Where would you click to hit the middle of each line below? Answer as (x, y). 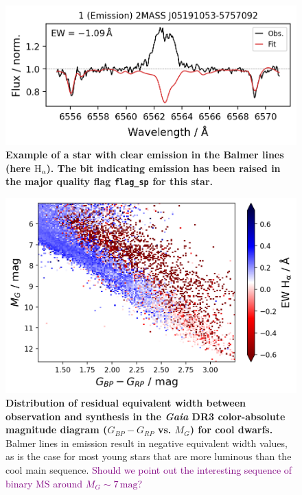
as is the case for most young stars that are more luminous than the (149, 456)
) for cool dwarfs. (231, 430)
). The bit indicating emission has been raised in (163, 168)
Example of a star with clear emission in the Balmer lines (145, 155)
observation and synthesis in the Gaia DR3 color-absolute (146, 416)
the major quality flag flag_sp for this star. (109, 181)
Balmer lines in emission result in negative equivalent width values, (147, 443)
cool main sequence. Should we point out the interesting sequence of (149, 469)
